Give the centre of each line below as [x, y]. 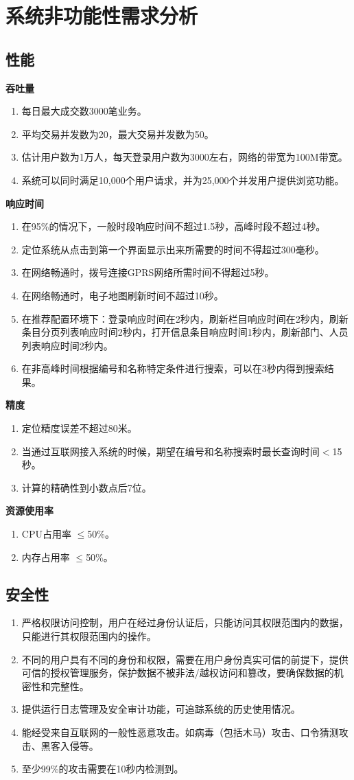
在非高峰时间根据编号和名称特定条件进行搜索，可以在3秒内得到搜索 [173, 368]
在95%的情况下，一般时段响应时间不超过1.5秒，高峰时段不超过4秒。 [174, 226]
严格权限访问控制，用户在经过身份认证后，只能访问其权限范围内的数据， [185, 622]
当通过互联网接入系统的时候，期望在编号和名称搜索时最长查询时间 [170, 451]
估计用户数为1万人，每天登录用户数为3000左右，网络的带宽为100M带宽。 [185, 157]
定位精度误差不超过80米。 [79, 428]
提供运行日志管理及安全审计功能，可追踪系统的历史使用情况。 [161, 709]
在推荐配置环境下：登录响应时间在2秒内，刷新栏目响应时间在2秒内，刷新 [185, 318]
